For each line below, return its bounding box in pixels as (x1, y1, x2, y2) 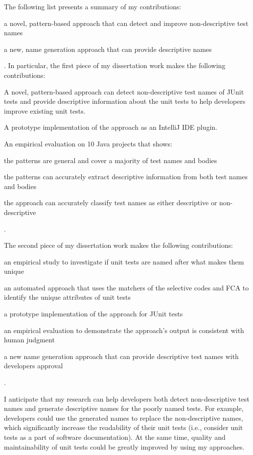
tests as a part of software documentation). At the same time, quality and (4, 432, 226, 442)
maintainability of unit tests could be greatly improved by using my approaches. (4, 441, 245, 452)
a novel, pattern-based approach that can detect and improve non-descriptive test (4, 18, 249, 28)
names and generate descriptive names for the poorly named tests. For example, (4, 403, 244, 413)
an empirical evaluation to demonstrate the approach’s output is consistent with (4, 325, 244, 335)
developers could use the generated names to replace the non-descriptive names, (4, 412, 243, 423)
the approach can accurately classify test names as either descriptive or (4, 197, 217, 208)
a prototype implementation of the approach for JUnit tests (4, 309, 183, 319)
